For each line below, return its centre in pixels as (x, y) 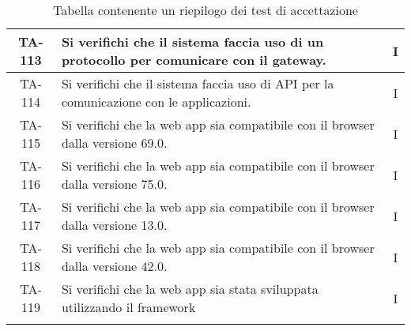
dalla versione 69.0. (114, 143)
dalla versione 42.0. (114, 266)
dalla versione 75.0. (114, 184)
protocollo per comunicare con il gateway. (194, 60)
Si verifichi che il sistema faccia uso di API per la (198, 83)
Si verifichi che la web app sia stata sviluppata (190, 289)
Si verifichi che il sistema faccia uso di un (192, 41)
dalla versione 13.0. (114, 225)
